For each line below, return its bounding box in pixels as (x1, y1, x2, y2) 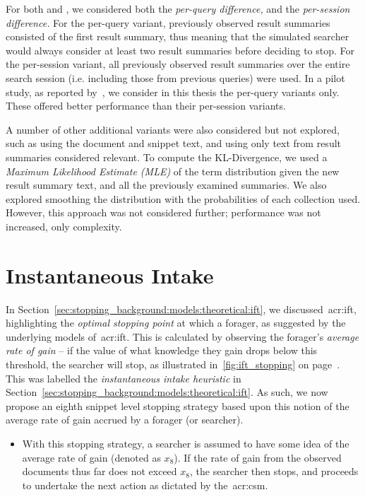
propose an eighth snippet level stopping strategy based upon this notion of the (6, 398, 349, 413)
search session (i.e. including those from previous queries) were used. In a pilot (6, 70, 345, 85)
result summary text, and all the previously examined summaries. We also (6, 177, 327, 192)
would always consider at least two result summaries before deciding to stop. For (6, 42, 355, 57)
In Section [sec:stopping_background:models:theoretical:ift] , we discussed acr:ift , (6, 301, 357, 316)
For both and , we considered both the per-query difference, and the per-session (6, 1, 350, 16)
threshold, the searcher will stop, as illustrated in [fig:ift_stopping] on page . (6, 357, 340, 371)
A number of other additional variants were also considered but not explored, (6, 122, 340, 136)
